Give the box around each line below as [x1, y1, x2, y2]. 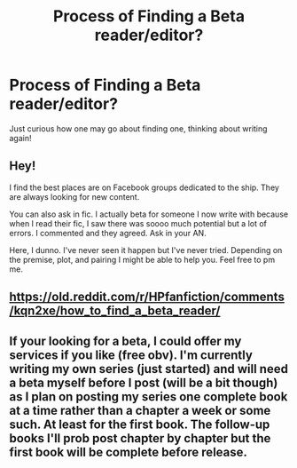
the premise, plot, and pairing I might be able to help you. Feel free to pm [9, 254, 276, 265]
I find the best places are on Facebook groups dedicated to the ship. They [9, 182, 279, 193]
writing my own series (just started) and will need [9, 361, 288, 377]
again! [9, 132, 32, 143]
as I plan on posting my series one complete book [9, 389, 288, 404]
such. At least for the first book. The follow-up [9, 416, 270, 432]
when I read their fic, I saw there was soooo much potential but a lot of [9, 218, 268, 228]
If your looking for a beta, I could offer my [9, 333, 242, 348]
